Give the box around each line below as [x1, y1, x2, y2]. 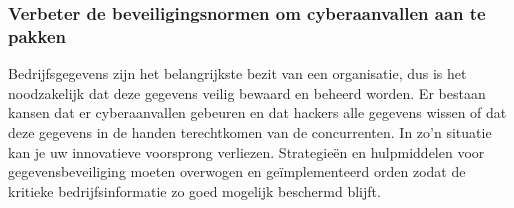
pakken [8, 23, 67, 48]
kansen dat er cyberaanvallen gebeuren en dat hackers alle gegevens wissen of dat [8, 102, 507, 123]
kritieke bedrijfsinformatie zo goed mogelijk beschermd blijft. [8, 180, 381, 201]
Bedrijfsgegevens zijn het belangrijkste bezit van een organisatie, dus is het [8, 63, 467, 84]
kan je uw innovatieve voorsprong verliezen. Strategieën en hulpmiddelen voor [8, 141, 485, 162]
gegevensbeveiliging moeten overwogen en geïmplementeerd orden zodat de [8, 161, 466, 182]
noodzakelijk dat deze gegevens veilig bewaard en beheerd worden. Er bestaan [8, 82, 486, 103]
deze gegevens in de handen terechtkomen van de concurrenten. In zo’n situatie [8, 121, 492, 142]
